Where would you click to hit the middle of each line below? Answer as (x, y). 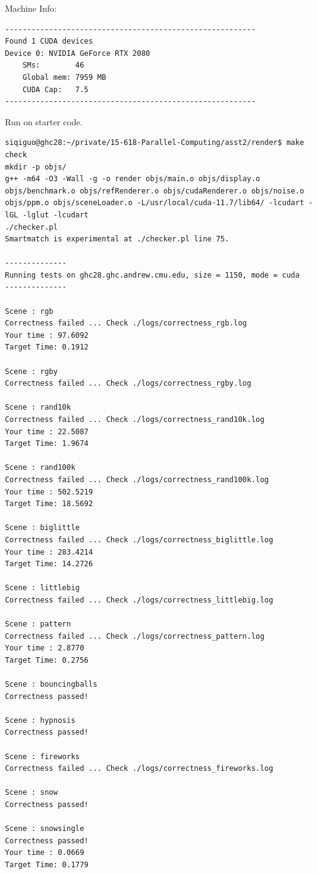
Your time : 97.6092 (47, 335)
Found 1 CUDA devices (49, 41)
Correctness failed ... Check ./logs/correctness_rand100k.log (137, 479)
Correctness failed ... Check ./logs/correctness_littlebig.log (139, 600)
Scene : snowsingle (45, 829)
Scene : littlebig (42, 588)
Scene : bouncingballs (51, 685)
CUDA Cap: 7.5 (56, 89)
